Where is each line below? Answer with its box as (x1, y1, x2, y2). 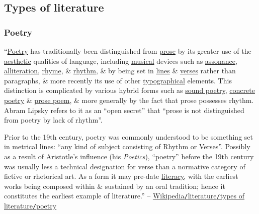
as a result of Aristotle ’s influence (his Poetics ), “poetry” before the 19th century (4, 151, 254, 161)
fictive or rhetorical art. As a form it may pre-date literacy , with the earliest (4, 171, 238, 181)
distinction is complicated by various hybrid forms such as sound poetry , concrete (4, 85, 255, 95)
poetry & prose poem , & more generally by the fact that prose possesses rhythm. (4, 94, 254, 105)
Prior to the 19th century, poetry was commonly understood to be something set (4, 131, 253, 142)
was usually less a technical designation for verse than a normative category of (4, 161, 245, 171)
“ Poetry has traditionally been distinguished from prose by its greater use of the (4, 46, 251, 56)
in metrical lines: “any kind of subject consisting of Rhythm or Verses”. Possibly (4, 141, 250, 152)
